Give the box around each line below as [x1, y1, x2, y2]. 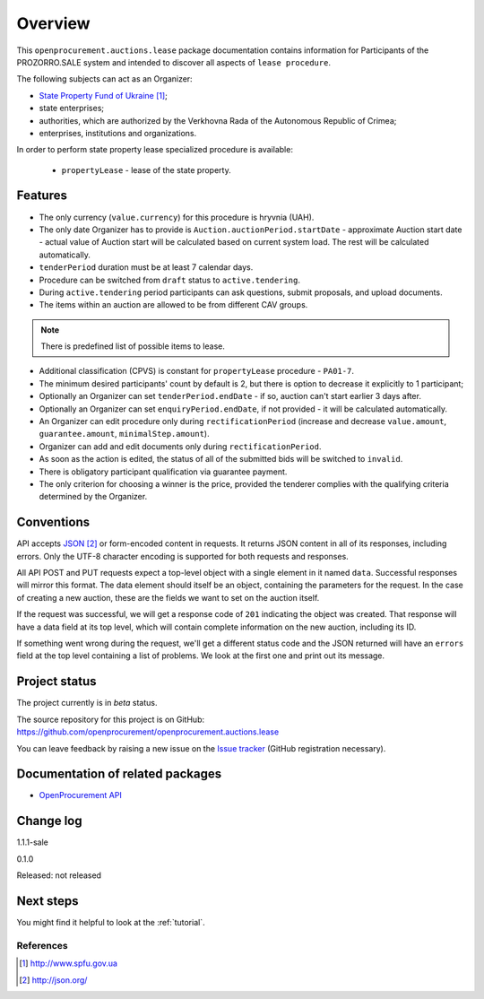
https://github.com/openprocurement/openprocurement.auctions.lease [16, 726, 280, 737]
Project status [16, 673, 98, 690]
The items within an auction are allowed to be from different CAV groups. [39, 300, 308, 310]
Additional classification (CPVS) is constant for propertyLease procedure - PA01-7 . [39, 366, 354, 377]
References [16, 939, 68, 951]
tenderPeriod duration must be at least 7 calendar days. [39, 262, 254, 273]
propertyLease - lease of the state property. [61, 164, 232, 175]
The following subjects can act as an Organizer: [16, 74, 193, 84]
